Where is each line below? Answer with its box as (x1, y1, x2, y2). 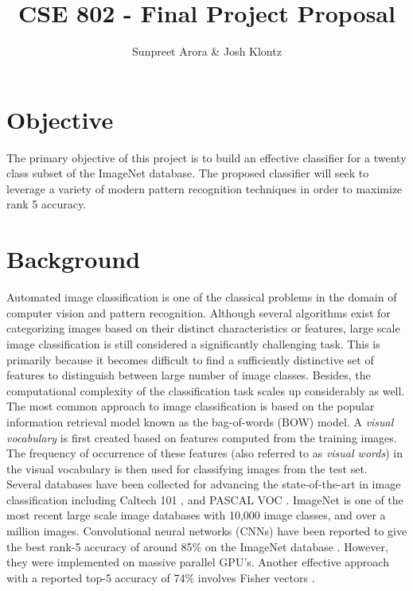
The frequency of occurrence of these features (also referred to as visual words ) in (6, 445, 403, 461)
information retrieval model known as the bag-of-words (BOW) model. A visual (6, 413, 394, 430)
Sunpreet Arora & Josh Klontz (132, 43, 282, 60)
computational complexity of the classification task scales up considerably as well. (6, 382, 405, 399)
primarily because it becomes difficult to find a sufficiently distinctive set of (6, 351, 374, 367)
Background (6, 243, 141, 275)
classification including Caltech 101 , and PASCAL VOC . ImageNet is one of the (6, 491, 403, 507)
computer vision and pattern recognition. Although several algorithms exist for (6, 304, 391, 321)
